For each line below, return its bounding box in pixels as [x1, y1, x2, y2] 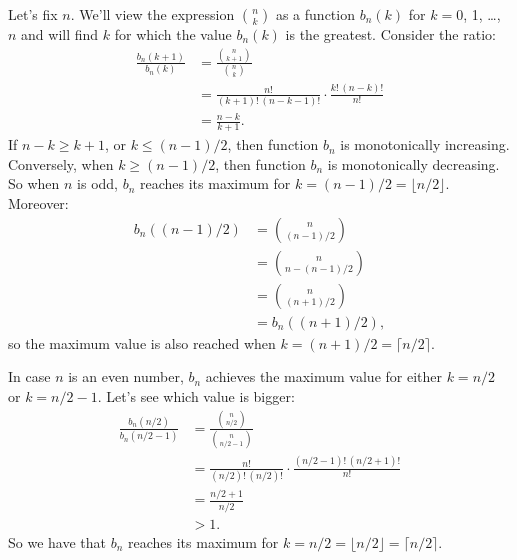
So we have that [8, 531, 106, 552]
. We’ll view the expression [70, 4, 235, 24]
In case [8, 366, 51, 387]
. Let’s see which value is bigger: [97, 385, 295, 406]
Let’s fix [8, 4, 58, 24]
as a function [275, 4, 355, 24]
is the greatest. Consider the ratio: [285, 24, 496, 44]
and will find [21, 24, 99, 44]
